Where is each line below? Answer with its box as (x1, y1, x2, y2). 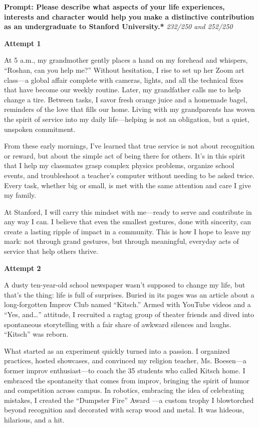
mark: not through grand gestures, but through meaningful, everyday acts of (4, 236, 239, 246)
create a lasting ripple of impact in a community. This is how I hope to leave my (4, 226, 251, 236)
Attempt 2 (4, 262, 41, 273)
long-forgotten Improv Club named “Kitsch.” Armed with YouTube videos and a (4, 299, 251, 310)
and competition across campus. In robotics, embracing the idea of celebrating (4, 385, 244, 395)
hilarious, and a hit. (4, 414, 65, 424)
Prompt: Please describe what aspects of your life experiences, (4, 2, 225, 12)
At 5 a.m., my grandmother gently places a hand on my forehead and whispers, (4, 55, 248, 65)
